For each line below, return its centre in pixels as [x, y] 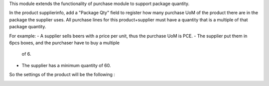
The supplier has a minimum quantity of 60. [67, 65]
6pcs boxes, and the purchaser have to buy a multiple [64, 43]
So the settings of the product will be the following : [62, 75]
